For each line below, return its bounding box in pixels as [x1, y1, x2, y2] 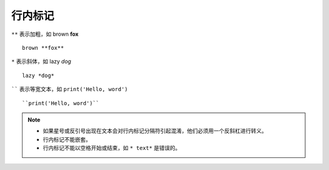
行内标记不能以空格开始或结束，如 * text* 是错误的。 [43, 144, 181, 152]
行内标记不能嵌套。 [43, 135, 91, 143]
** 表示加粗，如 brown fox [11, 30, 79, 38]
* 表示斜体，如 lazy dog [11, 58, 71, 65]
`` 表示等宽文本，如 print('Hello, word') [11, 86, 128, 93]
